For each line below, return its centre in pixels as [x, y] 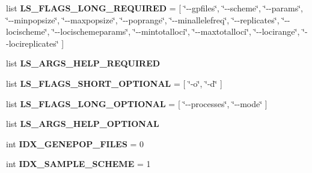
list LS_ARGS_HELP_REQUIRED [83, 63]
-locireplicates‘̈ [32, 43]
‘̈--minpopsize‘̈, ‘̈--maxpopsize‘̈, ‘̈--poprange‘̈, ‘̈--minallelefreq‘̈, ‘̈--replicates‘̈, [143, 19]
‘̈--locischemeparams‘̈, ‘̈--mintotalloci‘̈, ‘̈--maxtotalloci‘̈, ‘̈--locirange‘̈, [176, 31]
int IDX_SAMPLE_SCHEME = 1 [78, 164]
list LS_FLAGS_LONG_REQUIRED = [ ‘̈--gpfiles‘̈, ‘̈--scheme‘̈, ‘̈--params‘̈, [154, 8]
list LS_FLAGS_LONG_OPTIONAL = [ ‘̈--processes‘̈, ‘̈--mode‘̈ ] [137, 103]
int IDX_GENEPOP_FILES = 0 [75, 143]
